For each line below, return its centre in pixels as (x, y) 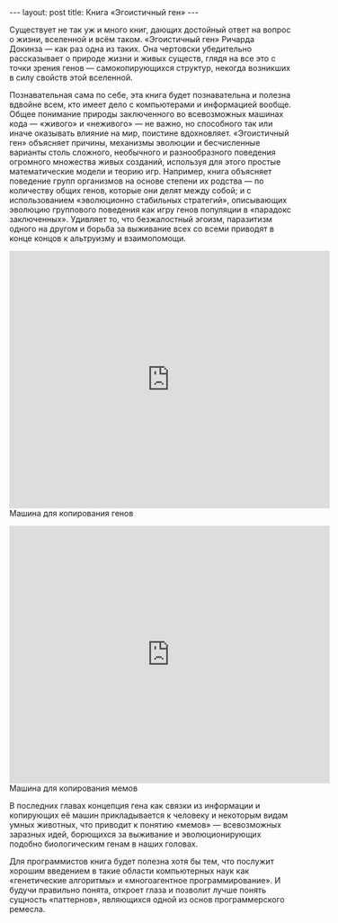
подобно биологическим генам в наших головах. (104, 844)
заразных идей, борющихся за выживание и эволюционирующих (136, 834)
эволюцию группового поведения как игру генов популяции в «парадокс (151, 210)
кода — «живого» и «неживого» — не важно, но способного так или (141, 124)
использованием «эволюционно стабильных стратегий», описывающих (148, 200)
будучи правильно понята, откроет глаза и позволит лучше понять (138, 890)
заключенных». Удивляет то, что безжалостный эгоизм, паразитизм (141, 219)
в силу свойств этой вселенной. (71, 77)
